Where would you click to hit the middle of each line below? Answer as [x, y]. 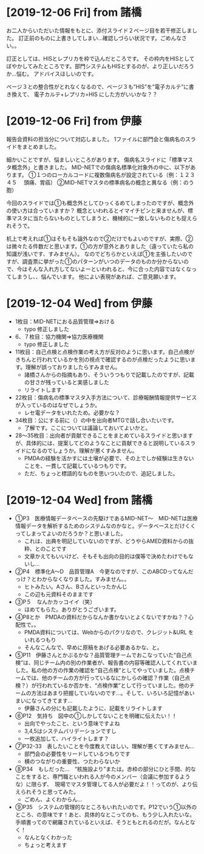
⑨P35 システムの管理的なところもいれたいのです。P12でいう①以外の [106, 807]
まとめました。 [41, 146]
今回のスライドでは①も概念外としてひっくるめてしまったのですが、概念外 [100, 203]
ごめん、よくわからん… [53, 799]
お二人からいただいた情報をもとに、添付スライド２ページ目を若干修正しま [99, 30]
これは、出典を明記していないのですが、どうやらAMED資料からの [106, 541]
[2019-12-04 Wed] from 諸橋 [80, 500]
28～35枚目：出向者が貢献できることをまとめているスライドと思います [104, 435]
